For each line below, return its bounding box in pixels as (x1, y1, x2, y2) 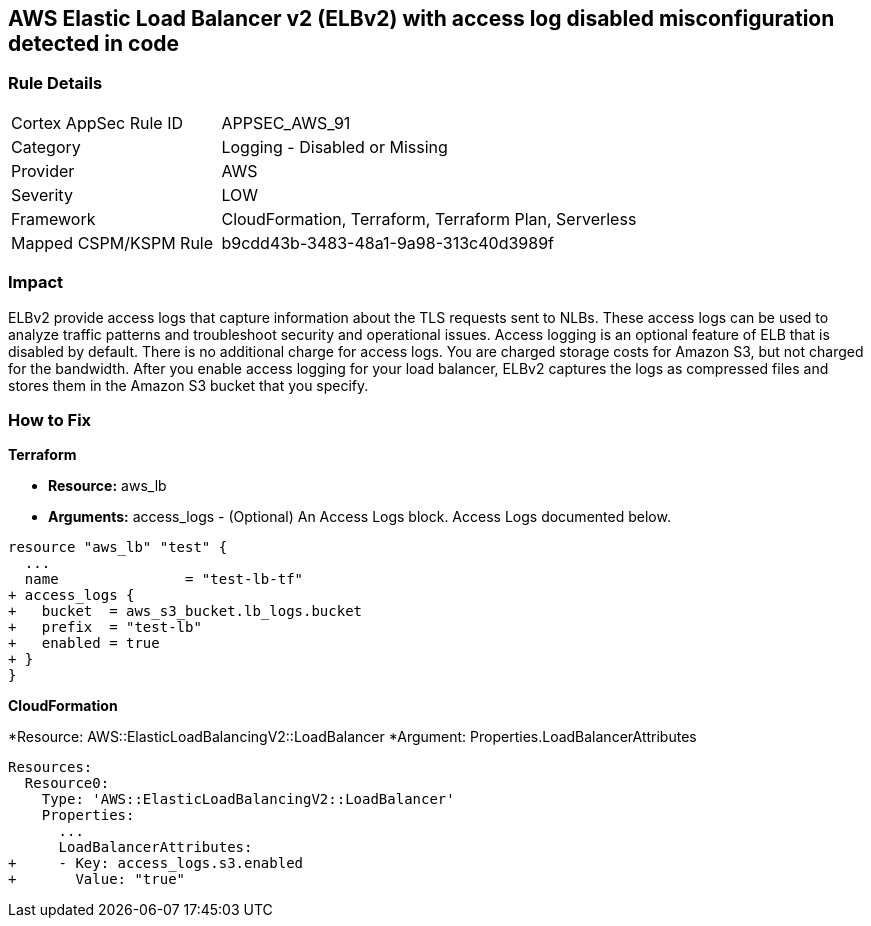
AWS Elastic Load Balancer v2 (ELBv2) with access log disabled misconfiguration (8, 6, 835, 31)
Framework (11, 208, 96, 229)
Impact (8, 272, 64, 293)
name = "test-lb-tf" (24, 571, 304, 588)
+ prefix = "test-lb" (8, 619, 202, 636)
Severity (11, 184, 73, 205)
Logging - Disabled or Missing (221, 136, 448, 157)
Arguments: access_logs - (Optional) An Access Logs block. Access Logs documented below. (48, 508, 671, 526)
